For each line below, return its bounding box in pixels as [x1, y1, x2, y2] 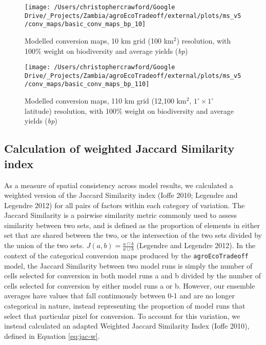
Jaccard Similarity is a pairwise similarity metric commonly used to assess [4, 210, 237, 220]
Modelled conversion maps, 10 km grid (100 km [25, 35, 174, 46]
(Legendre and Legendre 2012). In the [136, 240, 256, 251]
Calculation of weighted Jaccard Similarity [4, 140, 235, 156]
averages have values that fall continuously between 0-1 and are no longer [4, 290, 235, 301]
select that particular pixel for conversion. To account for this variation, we [4, 310, 240, 321]
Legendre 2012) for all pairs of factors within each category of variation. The [4, 199, 245, 210]
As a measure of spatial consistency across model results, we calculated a [4, 179, 233, 190]
